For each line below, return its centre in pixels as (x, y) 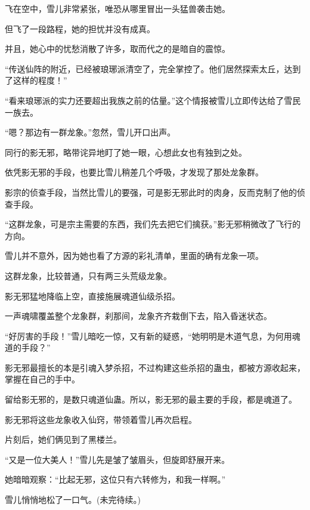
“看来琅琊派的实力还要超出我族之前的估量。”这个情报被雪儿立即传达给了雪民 (153, 100)
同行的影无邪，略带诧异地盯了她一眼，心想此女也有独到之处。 (126, 152)
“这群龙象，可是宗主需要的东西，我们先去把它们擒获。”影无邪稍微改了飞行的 (153, 224)
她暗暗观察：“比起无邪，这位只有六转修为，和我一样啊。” (115, 479)
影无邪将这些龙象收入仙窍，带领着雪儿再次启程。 (101, 419)
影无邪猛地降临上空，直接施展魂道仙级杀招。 (92, 296)
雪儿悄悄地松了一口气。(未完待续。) (73, 500)
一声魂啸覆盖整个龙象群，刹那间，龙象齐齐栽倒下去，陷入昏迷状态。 (138, 316)
